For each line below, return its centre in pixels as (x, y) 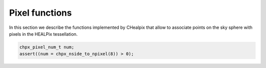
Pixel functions (40, 13)
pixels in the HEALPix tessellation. (43, 34)
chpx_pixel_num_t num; (47, 47)
